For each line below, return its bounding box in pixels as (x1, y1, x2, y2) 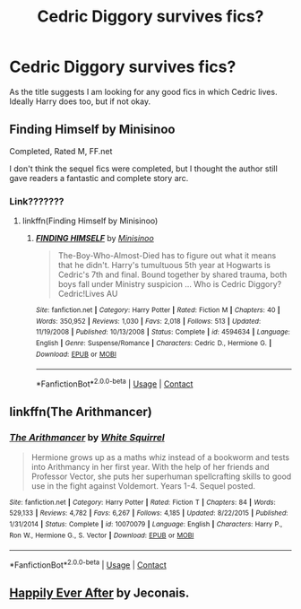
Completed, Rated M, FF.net (9, 145, 113, 156)
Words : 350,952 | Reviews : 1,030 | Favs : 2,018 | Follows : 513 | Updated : (35, 317, 262, 326)
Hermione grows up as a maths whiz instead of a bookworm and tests (30, 451, 289, 463)
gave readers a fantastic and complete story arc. (9, 172, 189, 183)
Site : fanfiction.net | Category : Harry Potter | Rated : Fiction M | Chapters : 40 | (35, 306, 280, 315)
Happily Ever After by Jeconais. (9, 586, 190, 601)
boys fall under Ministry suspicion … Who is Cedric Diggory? (57, 279, 282, 290)
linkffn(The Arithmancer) (9, 405, 152, 420)
